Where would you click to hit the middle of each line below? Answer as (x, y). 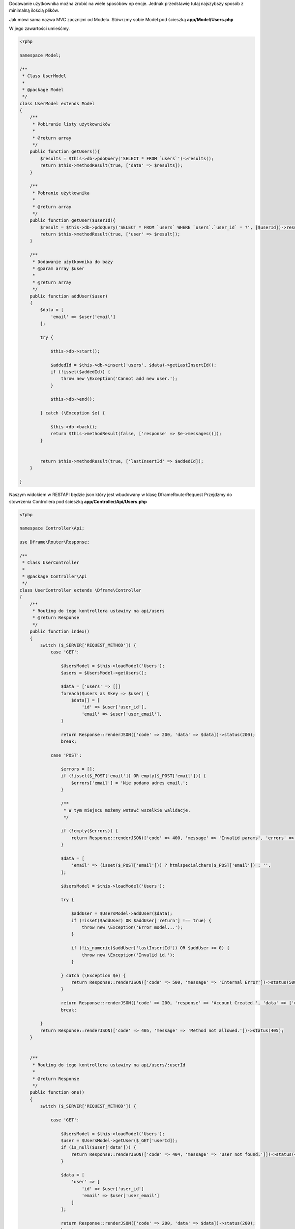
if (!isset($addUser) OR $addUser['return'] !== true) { (141, 920)
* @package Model (43, 89)
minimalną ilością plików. (34, 10)
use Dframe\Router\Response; (55, 542)
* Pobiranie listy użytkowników (71, 124)
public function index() (60, 631)
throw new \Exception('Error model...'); (132, 927)
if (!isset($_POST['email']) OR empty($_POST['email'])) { (133, 776)
